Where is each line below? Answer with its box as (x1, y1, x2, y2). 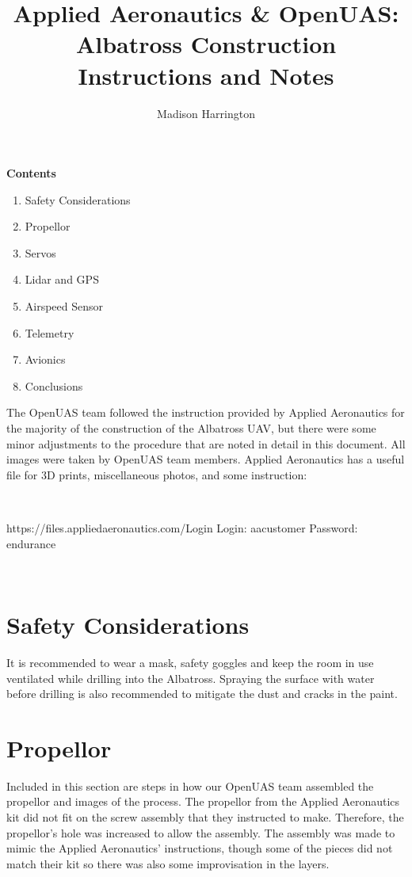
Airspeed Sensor (25, 298, 104, 315)
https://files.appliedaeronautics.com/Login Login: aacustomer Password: (6, 520, 358, 536)
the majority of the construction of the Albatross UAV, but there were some (6, 420, 376, 437)
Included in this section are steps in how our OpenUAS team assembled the (6, 777, 374, 794)
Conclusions (25, 377, 83, 394)
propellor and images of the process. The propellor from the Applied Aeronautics (6, 793, 400, 810)
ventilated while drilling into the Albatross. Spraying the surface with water (6, 669, 375, 686)
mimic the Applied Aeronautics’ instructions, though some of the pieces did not (6, 840, 393, 856)
